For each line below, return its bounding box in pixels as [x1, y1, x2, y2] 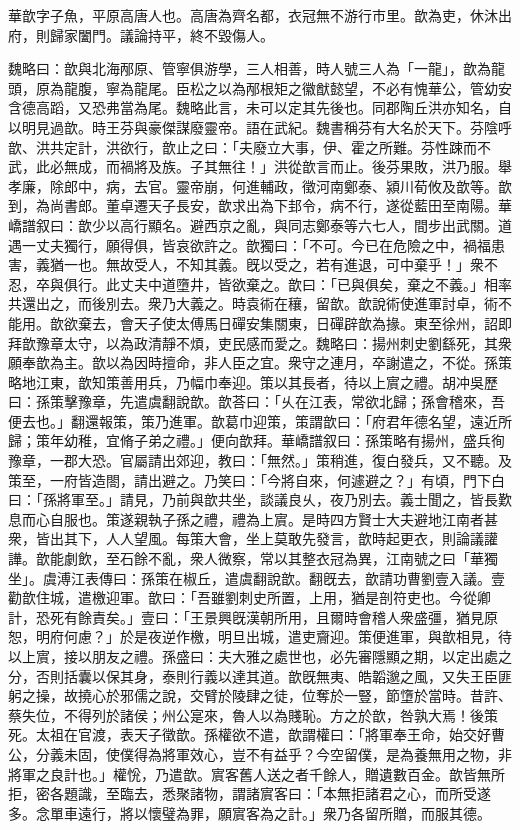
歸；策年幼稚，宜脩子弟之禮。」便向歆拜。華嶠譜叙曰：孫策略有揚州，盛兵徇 [8, 430, 505, 451]
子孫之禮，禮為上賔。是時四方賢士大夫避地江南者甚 [161, 508, 498, 529]
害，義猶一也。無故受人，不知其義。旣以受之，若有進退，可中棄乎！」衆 [8, 254, 484, 275]
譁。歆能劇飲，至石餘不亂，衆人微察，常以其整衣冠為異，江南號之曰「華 [8, 548, 484, 569]
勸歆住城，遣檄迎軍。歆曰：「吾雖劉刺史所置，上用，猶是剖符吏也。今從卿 [8, 587, 491, 608]
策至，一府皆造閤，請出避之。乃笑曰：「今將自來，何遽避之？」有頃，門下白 [8, 469, 505, 490]
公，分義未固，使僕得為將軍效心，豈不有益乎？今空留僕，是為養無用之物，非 [8, 743, 512, 764]
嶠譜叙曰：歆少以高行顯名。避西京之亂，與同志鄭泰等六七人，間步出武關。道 [8, 214, 512, 235]
